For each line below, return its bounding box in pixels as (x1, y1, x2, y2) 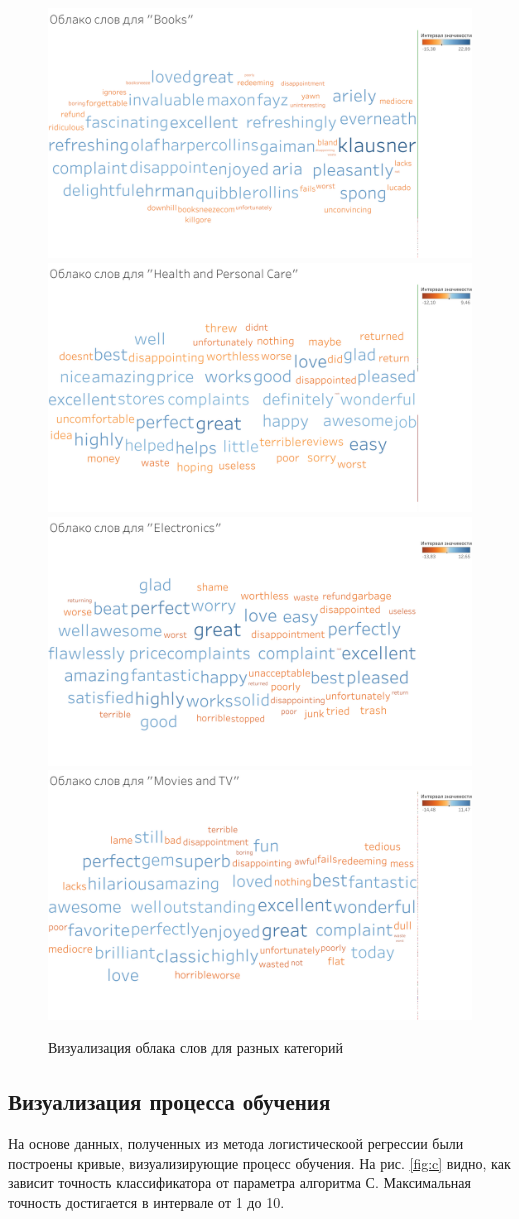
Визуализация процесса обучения (8, 1086, 331, 1117)
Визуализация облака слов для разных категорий (48, 1037, 344, 1058)
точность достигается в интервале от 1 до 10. (8, 1191, 285, 1212)
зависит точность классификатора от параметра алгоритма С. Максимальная (8, 1172, 471, 1193)
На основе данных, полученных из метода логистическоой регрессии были (8, 1133, 464, 1154)
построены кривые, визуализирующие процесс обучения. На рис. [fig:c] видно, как (8, 1152, 511, 1173)
